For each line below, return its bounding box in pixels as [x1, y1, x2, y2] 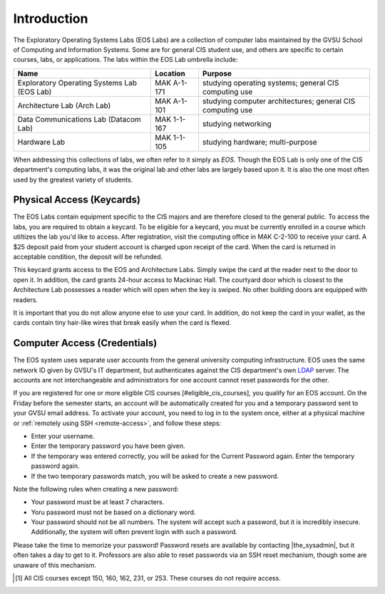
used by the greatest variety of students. [13, 175, 133, 184]
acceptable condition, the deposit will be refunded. [13, 252, 163, 261]
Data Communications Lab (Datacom [17, 114, 142, 124]
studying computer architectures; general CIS [202, 96, 356, 106]
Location [154, 68, 185, 78]
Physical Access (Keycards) [13, 194, 141, 206]
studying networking [202, 118, 272, 128]
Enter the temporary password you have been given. [31, 442, 185, 450]
